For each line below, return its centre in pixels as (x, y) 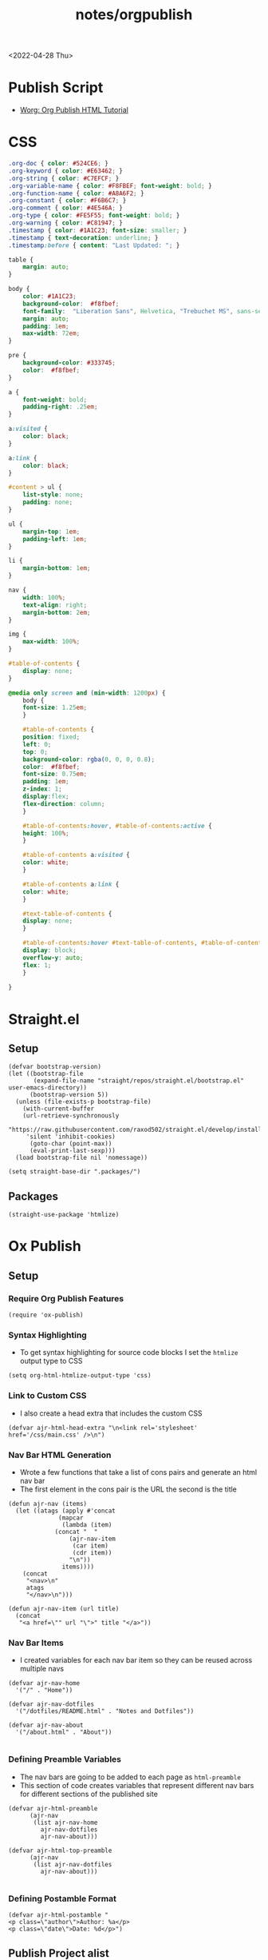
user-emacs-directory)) (48, 1088)
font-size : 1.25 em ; (55, 708)
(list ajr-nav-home (65, 1823)
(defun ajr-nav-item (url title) (64, 1609)
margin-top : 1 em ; (51, 532)
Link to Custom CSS (47, 1396)
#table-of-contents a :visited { (76, 855)
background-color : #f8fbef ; (71, 304)
